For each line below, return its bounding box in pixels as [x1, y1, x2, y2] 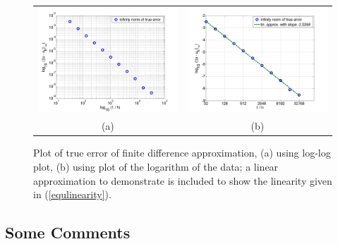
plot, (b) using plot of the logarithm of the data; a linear [33, 159, 279, 174]
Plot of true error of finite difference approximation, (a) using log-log [33, 145, 331, 160]
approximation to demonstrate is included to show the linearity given [33, 173, 332, 188]
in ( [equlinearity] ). [33, 187, 111, 202]
